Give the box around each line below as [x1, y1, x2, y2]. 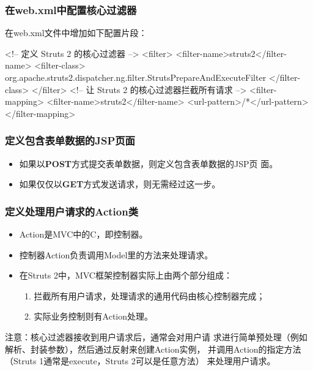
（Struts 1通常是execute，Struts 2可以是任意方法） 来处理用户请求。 [5, 354, 276, 367]
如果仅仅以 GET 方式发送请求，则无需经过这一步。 [19, 178, 221, 190]
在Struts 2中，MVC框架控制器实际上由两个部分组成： [19, 269, 232, 282]
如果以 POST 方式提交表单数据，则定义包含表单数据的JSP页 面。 [19, 157, 278, 170]
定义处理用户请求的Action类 [5, 203, 139, 219]
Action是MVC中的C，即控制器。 [19, 228, 148, 240]
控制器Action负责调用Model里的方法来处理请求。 [19, 248, 213, 261]
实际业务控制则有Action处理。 [34, 310, 153, 323]
